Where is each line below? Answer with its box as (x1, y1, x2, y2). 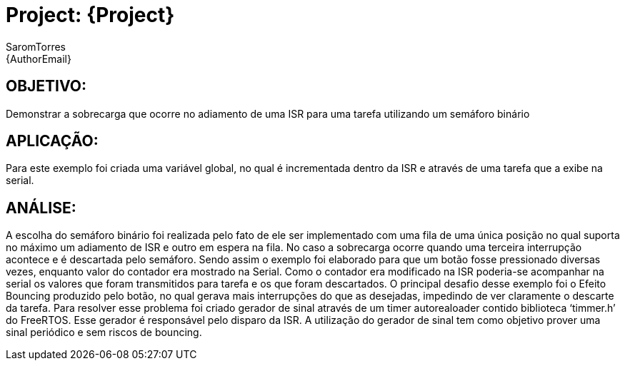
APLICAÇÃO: (6, 132, 99, 151)
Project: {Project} (6, 3, 175, 27)
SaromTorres (6, 40, 66, 53)
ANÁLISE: (6, 198, 76, 217)
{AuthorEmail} (6, 52, 71, 65)
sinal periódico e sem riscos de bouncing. (6, 326, 202, 339)
